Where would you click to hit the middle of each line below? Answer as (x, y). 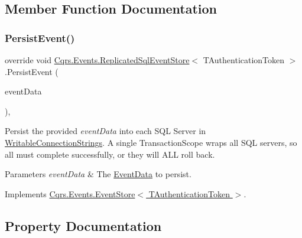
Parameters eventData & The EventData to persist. (98, 174)
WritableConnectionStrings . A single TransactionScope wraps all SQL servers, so (151, 142)
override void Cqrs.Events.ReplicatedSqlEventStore (97, 60)
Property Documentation (83, 225)
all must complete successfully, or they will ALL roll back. (110, 154)
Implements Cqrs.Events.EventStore (70, 193)
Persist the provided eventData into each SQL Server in (105, 131)
